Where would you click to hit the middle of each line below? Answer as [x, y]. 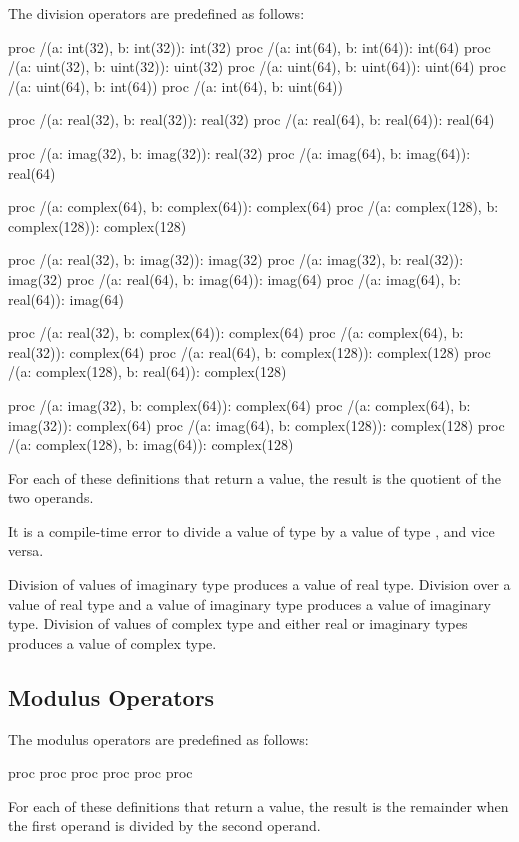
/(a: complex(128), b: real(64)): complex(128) [147, 371]
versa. [26, 550]
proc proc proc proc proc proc [100, 772]
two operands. [51, 497]
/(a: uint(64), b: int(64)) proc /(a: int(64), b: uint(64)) [175, 85]
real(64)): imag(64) [66, 298]
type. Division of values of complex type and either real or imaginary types [238, 623]
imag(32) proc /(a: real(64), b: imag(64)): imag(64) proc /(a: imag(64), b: [234, 278]
